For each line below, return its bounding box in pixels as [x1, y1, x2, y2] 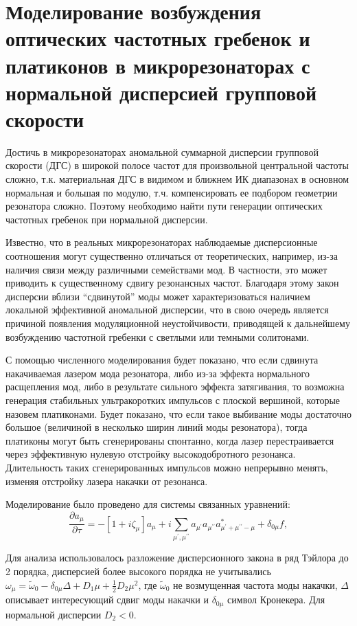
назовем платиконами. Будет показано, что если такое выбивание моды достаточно [5, 406, 352, 421]
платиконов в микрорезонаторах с [5, 51, 310, 79]
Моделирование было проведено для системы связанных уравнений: [5, 497, 290, 511]
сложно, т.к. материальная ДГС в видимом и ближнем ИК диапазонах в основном [5, 172, 349, 186]
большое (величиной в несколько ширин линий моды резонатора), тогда [5, 420, 308, 434]
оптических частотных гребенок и [5, 24, 310, 52]
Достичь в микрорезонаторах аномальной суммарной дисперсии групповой [5, 144, 319, 159]
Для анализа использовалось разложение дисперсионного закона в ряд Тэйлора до [5, 550, 349, 565]
